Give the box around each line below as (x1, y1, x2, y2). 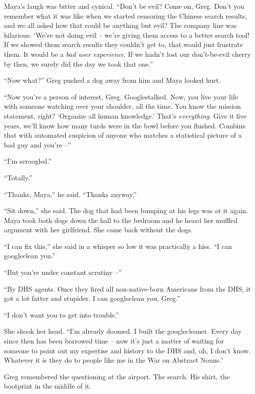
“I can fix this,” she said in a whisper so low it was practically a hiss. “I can (4, 241, 232, 251)
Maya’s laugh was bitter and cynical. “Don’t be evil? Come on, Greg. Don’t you (4, 1, 244, 11)
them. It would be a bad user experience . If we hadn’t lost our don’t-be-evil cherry (4, 49, 251, 59)
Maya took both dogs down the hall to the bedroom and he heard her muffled (4, 215, 238, 225)
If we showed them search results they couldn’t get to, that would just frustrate (4, 39, 243, 49)
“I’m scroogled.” (4, 156, 51, 166)
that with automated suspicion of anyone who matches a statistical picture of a (4, 130, 242, 140)
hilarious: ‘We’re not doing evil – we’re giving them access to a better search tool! (4, 29, 250, 40)
